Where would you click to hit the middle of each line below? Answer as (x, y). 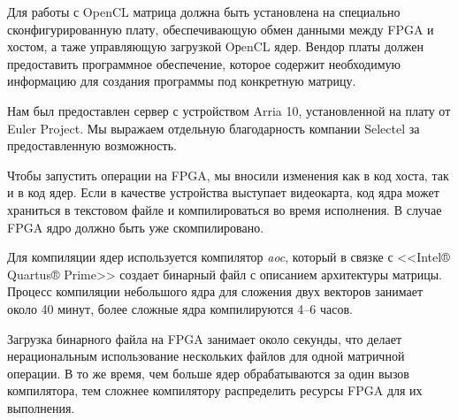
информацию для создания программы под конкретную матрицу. (182, 81)
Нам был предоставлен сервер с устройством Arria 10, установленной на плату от (229, 110)
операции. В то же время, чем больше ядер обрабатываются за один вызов (208, 373)
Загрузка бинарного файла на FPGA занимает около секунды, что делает (205, 338)
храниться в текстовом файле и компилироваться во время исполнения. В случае (225, 209)
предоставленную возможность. (92, 145)
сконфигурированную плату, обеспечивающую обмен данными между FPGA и (221, 29)
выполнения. (41, 407)
